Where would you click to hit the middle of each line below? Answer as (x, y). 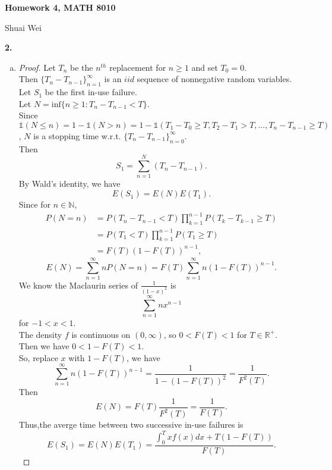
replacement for (138, 67)
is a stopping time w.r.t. (77, 135)
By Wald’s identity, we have (69, 184)
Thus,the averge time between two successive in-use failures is (131, 424)
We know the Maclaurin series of (78, 285)
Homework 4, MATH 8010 (60, 7)
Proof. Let (37, 67)
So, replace (38, 357)
